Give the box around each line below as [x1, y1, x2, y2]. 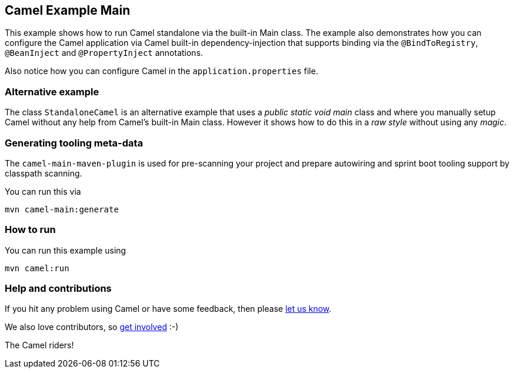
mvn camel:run [5, 263, 69, 273]
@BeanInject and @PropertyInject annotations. [5, 48, 203, 58]
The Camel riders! [5, 340, 74, 351]
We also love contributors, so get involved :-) [5, 322, 179, 332]
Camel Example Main [5, 3, 131, 18]
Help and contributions [5, 282, 112, 295]
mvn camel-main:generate [5, 204, 119, 214]
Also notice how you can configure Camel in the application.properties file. [5, 66, 318, 76]
